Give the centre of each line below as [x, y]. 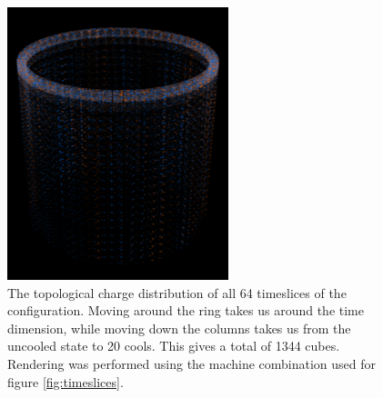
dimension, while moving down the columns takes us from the [179, 328]
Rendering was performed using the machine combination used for [192, 363]
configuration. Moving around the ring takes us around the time [186, 310]
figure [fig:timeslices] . [66, 381]
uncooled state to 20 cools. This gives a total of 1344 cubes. [174, 346]
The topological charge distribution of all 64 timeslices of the [177, 292]
